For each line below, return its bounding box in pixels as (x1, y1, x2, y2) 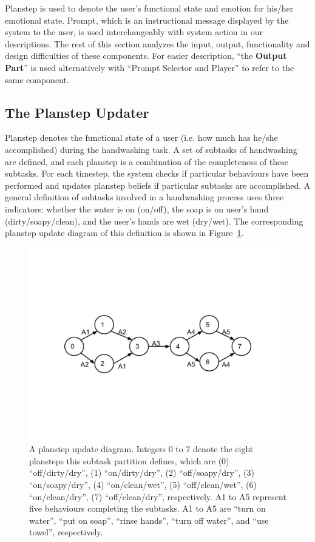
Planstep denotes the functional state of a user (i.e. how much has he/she (5, 131, 278, 144)
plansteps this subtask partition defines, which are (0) (29, 454, 229, 467)
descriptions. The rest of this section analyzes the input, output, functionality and (5, 37, 310, 50)
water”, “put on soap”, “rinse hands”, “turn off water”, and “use (29, 513, 269, 526)
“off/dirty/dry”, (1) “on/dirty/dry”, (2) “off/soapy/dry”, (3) (29, 466, 254, 479)
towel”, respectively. (29, 526, 103, 538)
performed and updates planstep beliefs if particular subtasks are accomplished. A (5, 178, 311, 191)
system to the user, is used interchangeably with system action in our (5, 25, 263, 38)
